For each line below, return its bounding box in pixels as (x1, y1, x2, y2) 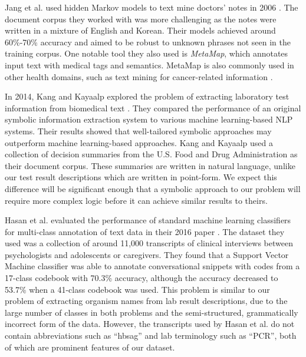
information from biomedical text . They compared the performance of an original (5, 101, 301, 114)
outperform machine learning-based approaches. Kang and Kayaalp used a (5, 136, 274, 148)
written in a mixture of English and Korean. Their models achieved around (5, 24, 276, 37)
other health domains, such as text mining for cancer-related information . (5, 70, 273, 82)
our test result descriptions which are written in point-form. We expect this (5, 171, 277, 183)
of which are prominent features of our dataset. (5, 341, 175, 353)
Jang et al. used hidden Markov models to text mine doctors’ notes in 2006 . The (5, 1, 298, 13)
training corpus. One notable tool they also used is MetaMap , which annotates (5, 47, 288, 59)
